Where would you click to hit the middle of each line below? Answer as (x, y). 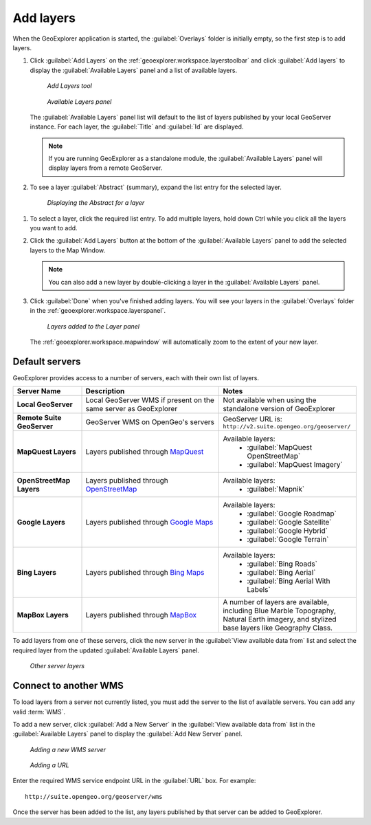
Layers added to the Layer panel (93, 326)
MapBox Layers (43, 615)
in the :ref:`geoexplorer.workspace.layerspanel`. (98, 311)
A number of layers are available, (276, 602)
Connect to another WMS (68, 686)
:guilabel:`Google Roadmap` (292, 514)
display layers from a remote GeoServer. (105, 168)
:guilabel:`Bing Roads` (282, 564)
